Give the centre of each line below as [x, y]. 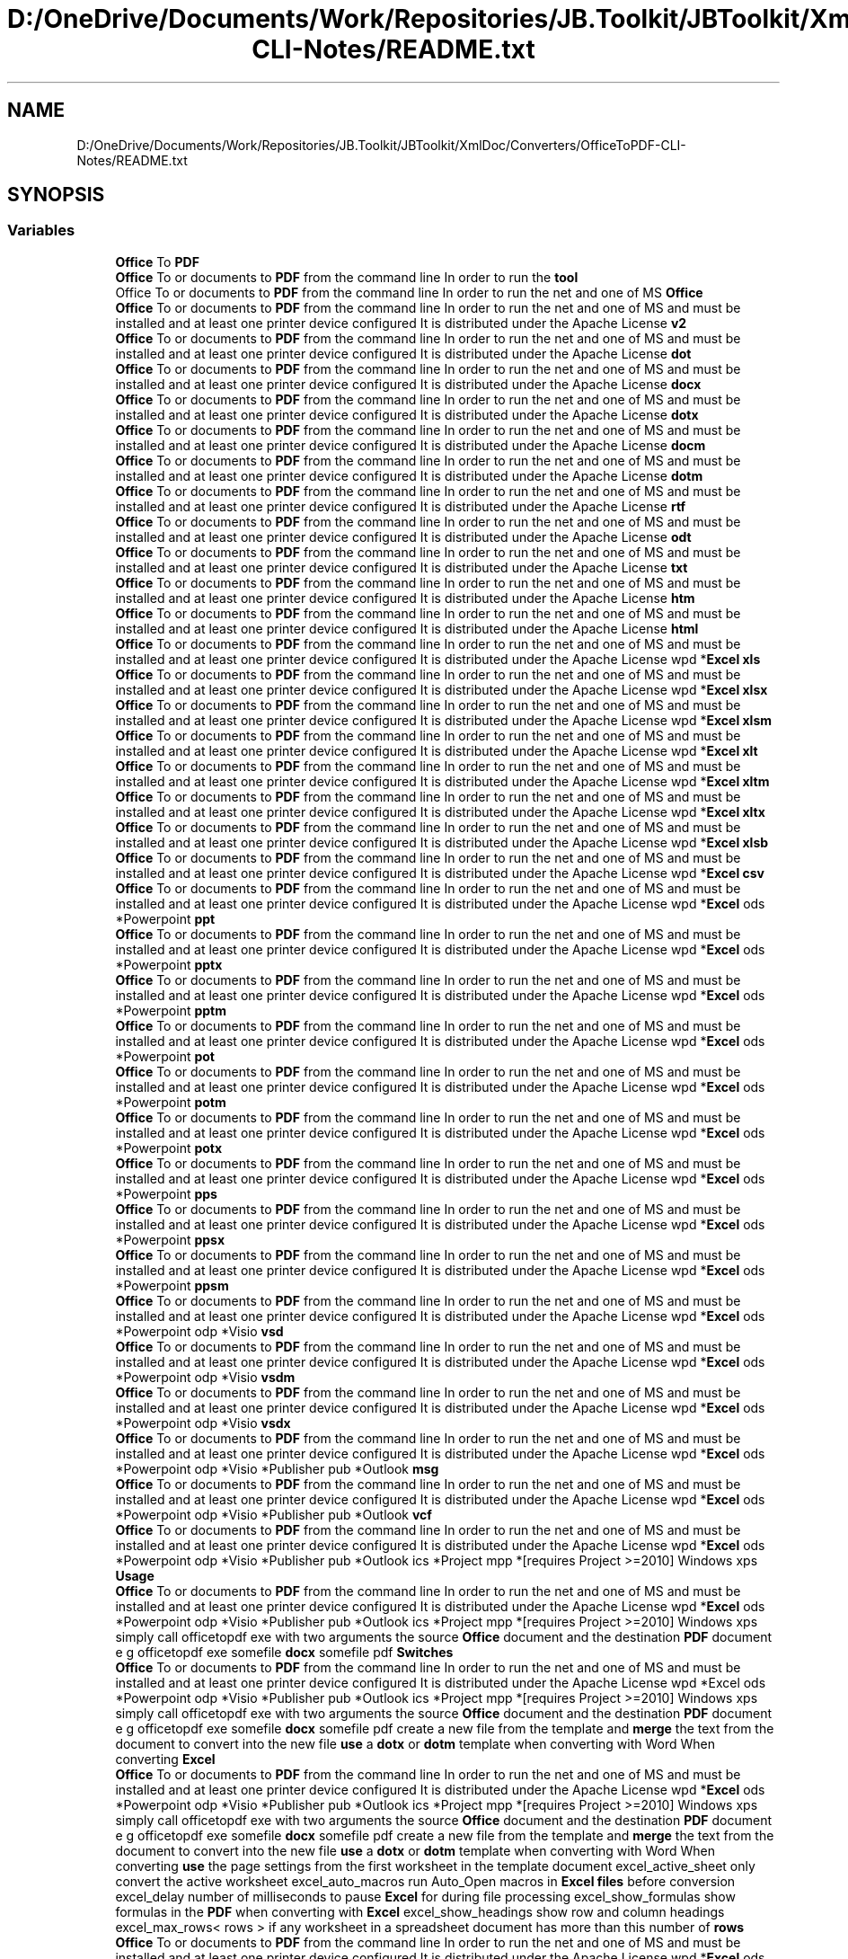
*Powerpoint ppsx [170, 1239]
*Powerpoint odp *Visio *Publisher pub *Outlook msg [277, 1468]
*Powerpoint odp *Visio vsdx [203, 1423]
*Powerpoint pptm [171, 1010]
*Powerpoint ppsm [172, 1285]
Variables [41, 230]
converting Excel [165, 1759]
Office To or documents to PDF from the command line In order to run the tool [347, 277]
